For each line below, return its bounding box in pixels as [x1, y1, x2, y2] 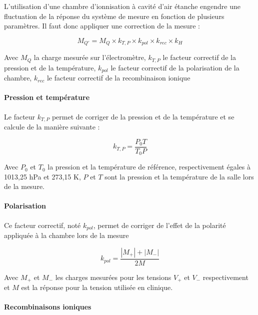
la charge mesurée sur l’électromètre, [33, 52, 146, 62]
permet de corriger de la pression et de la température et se [51, 111, 234, 121]
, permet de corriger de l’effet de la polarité [93, 219, 226, 230]
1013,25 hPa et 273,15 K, [4, 171, 81, 181]
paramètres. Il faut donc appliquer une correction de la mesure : [4, 20, 200, 31]
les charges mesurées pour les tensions [55, 271, 171, 282]
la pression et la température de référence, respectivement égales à [47, 161, 250, 172]
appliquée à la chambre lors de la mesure [4, 230, 129, 240]
